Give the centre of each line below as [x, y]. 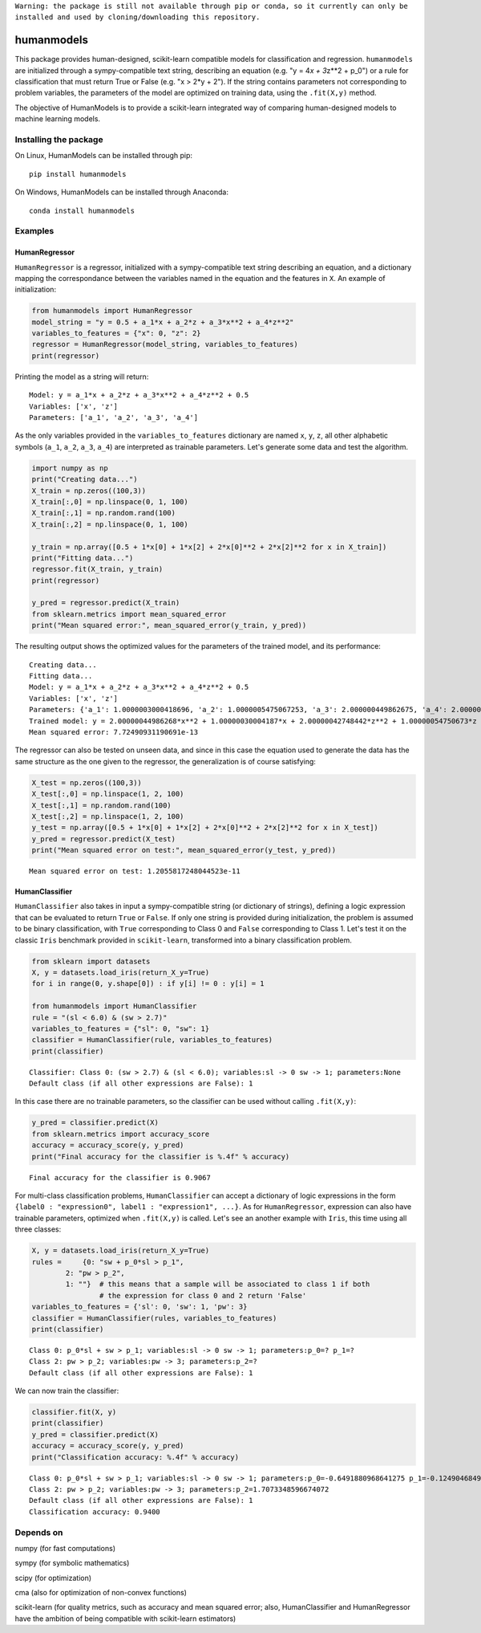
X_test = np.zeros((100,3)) [87, 782]
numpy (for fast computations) [65, 1548]
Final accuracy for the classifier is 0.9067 [120, 1177]
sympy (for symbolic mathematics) [72, 1563]
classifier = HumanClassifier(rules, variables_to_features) [154, 1318]
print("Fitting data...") [83, 558]
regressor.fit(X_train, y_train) [97, 569]
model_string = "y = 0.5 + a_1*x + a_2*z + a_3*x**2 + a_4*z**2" [163, 322]
